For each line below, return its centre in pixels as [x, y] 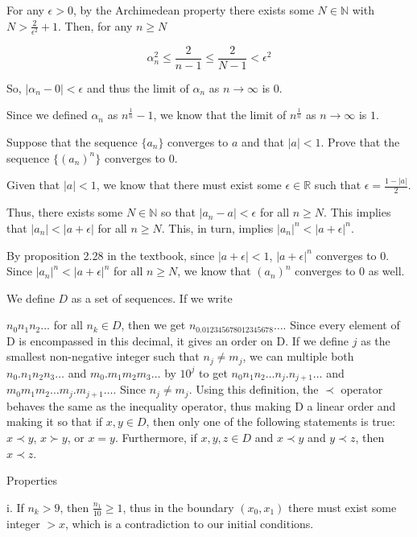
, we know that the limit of [220, 115]
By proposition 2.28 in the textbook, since [111, 255]
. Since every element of [341, 325]
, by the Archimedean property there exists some [193, 10]
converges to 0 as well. [350, 271]
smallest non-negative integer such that [103, 356]
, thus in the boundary [178, 507]
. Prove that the [360, 141]
